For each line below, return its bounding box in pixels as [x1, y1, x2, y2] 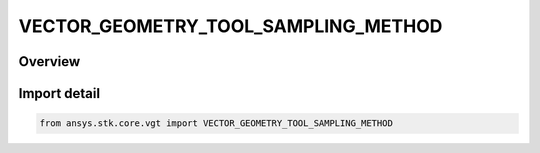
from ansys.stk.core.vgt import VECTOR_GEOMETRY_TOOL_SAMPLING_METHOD [39, 118, 394, 129]
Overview [18, 53, 81, 70]
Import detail [18, 85, 100, 102]
